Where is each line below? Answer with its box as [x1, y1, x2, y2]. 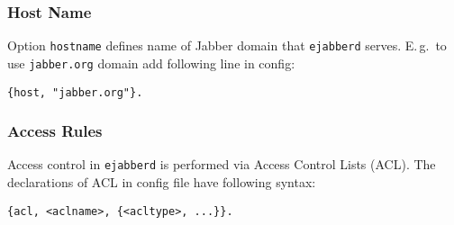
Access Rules [7, 120, 103, 142]
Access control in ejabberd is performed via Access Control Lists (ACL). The [7, 155, 436, 174]
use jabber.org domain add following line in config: [7, 53, 295, 72]
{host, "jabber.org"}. [7, 85, 143, 99]
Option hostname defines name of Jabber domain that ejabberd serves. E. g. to [7, 36, 447, 55]
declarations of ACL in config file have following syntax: [7, 173, 316, 192]
